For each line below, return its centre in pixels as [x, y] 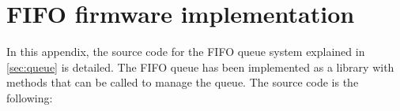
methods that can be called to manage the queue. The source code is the [183, 82]
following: [30, 97]
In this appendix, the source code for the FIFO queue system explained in [186, 52]
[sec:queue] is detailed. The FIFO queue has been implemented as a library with [200, 67]
